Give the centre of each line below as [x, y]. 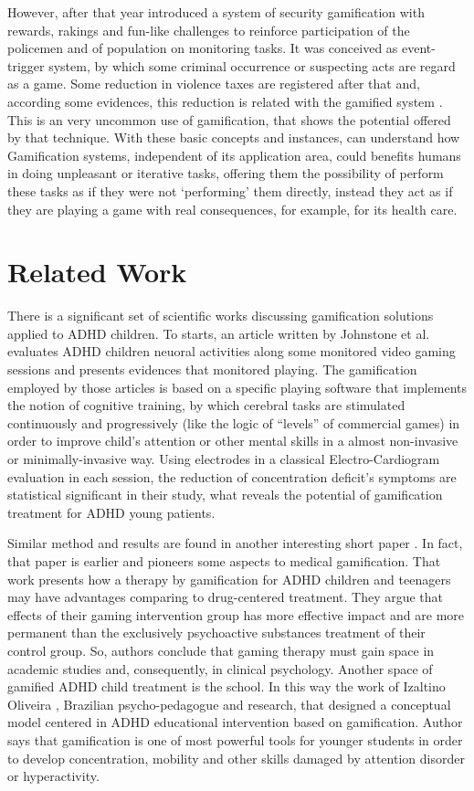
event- [419, 48]
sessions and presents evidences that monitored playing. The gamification [212, 369]
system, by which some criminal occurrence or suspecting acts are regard [252, 65]
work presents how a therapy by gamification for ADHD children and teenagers [229, 579]
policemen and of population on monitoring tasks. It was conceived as [203, 48]
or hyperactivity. [53, 776]
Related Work [97, 272]
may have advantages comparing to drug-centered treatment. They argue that [226, 597]
